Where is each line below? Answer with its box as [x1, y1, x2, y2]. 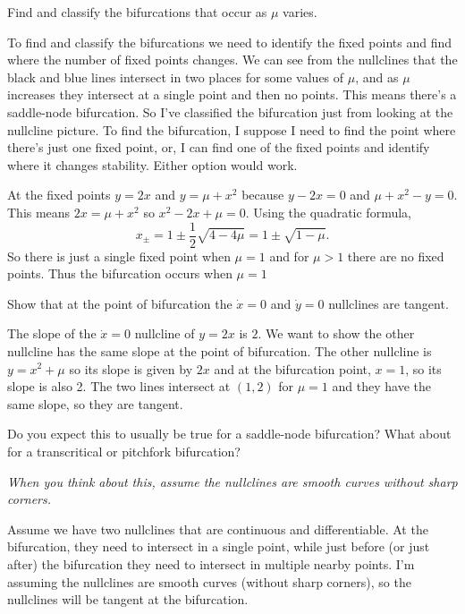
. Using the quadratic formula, [245, 202, 411, 221]
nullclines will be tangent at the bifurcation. [7, 590, 249, 609]
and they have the [332, 377, 431, 396]
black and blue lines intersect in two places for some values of [7, 67, 344, 86]
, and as [355, 67, 399, 86]
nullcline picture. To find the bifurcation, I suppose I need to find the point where [7, 120, 456, 139]
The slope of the [7, 324, 97, 343]
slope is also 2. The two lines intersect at [7, 377, 231, 396]
